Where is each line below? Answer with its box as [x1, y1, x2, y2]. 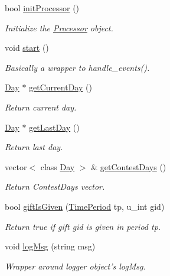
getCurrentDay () [29, 81, 92, 93]
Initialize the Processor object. [5, 21, 113, 34]
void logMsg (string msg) [5, 240, 96, 252]
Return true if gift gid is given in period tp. [5, 220, 161, 232]
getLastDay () [29, 121, 80, 133]
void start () [5, 41, 49, 54]
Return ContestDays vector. [5, 180, 105, 193]
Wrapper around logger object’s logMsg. [5, 259, 146, 272]
